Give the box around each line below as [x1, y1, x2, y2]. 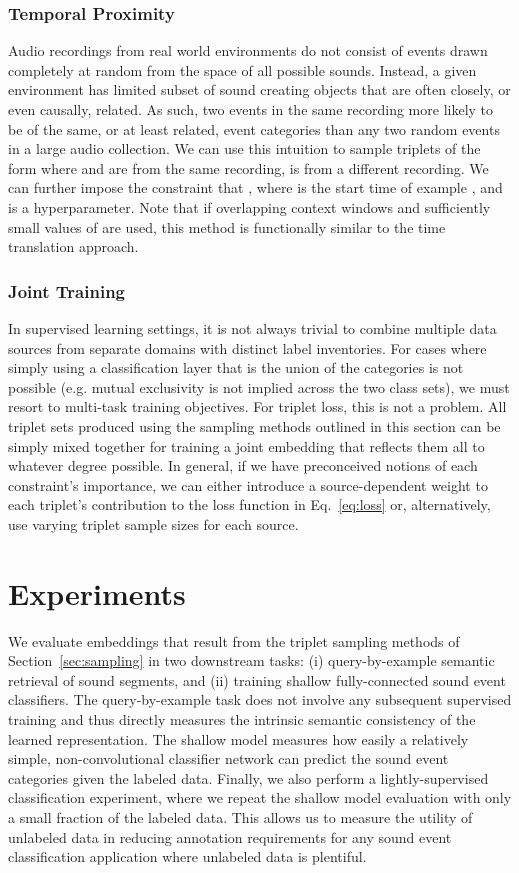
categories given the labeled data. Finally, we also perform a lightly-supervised [8, 767, 489, 788]
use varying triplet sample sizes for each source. [8, 513, 299, 534]
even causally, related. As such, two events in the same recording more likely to [8, 99, 494, 119]
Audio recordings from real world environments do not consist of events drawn [8, 40, 488, 61]
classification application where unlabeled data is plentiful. [8, 846, 367, 867]
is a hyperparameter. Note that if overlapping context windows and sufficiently [8, 196, 491, 217]
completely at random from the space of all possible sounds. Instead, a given [8, 59, 477, 80]
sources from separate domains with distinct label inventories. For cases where [8, 337, 487, 358]
